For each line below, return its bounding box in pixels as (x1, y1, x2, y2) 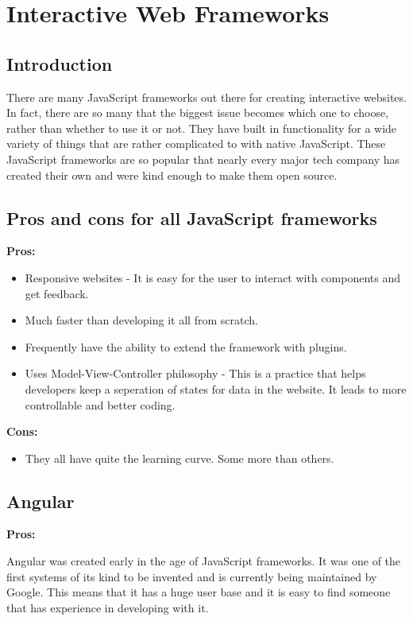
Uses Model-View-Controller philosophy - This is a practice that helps (25, 365, 366, 382)
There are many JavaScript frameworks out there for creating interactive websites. (6, 88, 407, 105)
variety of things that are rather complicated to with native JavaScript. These (6, 135, 386, 152)
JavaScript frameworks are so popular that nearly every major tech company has (6, 150, 400, 167)
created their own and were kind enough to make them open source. (6, 166, 338, 183)
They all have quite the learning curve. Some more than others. (25, 449, 334, 466)
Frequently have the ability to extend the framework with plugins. (25, 338, 347, 355)
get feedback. (25, 285, 89, 301)
